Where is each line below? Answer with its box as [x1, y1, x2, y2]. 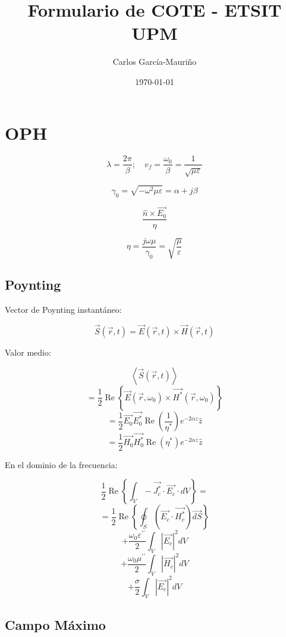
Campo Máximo [5, 615, 106, 633]
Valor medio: [5, 346, 51, 359]
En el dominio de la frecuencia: [5, 458, 118, 470]
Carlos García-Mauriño [112, 55, 197, 68]
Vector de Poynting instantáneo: [5, 303, 122, 316]
